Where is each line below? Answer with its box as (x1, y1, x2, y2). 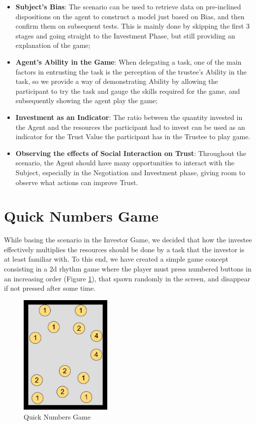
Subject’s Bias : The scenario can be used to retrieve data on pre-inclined (15, 1, 241, 11)
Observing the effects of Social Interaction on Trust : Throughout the (15, 148, 246, 158)
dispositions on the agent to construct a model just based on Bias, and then (15, 11, 245, 21)
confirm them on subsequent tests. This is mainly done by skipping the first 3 (15, 21, 250, 31)
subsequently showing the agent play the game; (15, 95, 158, 106)
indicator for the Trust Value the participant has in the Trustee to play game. (15, 131, 251, 142)
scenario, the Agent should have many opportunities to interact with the (15, 157, 234, 168)
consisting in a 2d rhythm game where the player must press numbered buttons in (4, 264, 252, 273)
